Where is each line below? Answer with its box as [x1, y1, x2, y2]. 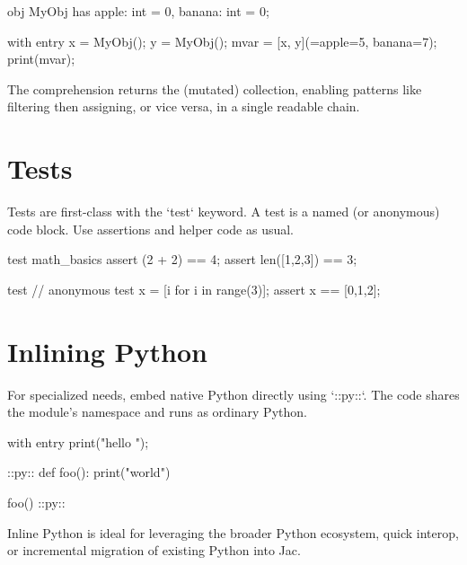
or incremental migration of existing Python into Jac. [7, 541, 301, 560]
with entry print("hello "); [7, 432, 149, 451]
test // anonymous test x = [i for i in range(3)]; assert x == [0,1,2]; [7, 279, 381, 298]
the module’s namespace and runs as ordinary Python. [7, 402, 307, 421]
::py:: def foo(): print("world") [7, 463, 171, 481]
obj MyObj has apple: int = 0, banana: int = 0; [7, 2, 269, 20]
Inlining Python [7, 332, 207, 369]
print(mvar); [7, 49, 75, 68]
